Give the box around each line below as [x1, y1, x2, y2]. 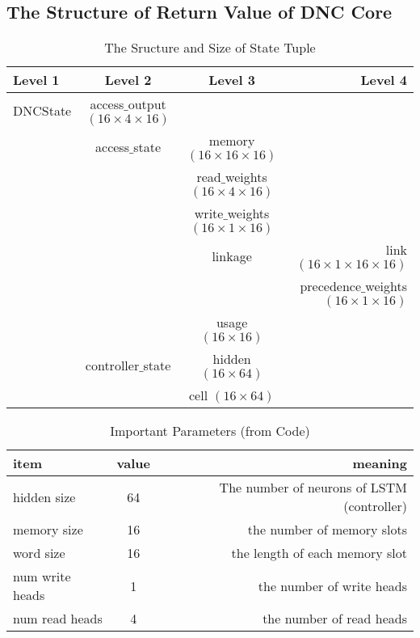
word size [13, 543, 65, 563]
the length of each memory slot [231, 543, 407, 563]
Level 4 [360, 70, 407, 90]
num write [13, 567, 71, 586]
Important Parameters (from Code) [110, 421, 310, 441]
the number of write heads [258, 576, 407, 595]
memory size [13, 520, 83, 539]
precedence [300, 277, 362, 296]
